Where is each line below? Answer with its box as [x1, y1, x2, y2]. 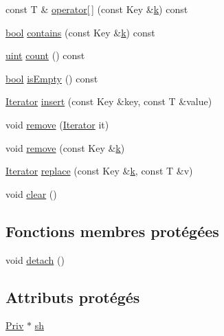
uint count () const [5, 48, 85, 63]
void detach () [5, 252, 65, 267]
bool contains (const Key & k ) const [5, 25, 155, 39]
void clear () [5, 186, 57, 201]
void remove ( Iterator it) [5, 117, 109, 131]
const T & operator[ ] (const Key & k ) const [5, 2, 188, 16]
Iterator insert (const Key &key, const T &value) [5, 94, 212, 109]
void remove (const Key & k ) [5, 140, 125, 155]
